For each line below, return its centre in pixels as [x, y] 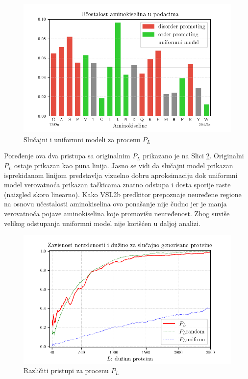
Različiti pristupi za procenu [66, 370]
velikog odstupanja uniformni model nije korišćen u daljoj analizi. [102, 223]
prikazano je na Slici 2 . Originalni [193, 156]
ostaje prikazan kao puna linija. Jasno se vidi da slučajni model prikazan [124, 165]
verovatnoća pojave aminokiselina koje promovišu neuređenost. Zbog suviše [117, 214]
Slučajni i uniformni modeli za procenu [82, 139]
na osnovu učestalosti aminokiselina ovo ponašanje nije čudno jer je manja [115, 204]
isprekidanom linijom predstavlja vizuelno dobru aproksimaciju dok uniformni [121, 175]
